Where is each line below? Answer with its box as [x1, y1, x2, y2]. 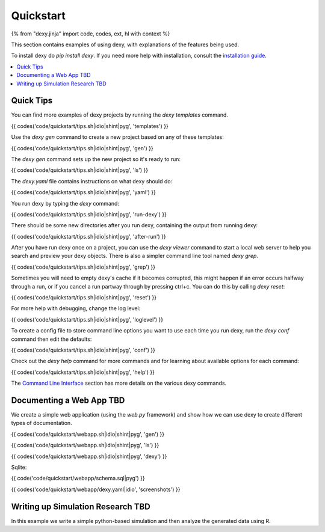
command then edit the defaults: [11, 335, 92, 343]
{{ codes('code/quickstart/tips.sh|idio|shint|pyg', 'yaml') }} [11, 189, 156, 196]
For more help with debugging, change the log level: [11, 305, 141, 312]
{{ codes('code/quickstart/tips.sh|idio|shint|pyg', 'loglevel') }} [11, 316, 164, 323]
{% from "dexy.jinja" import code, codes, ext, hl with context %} [11, 30, 170, 37]
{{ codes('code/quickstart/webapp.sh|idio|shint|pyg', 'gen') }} [11, 430, 165, 438]
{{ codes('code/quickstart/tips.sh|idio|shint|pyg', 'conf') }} [11, 346, 156, 353]
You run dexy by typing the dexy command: [11, 200, 120, 207]
